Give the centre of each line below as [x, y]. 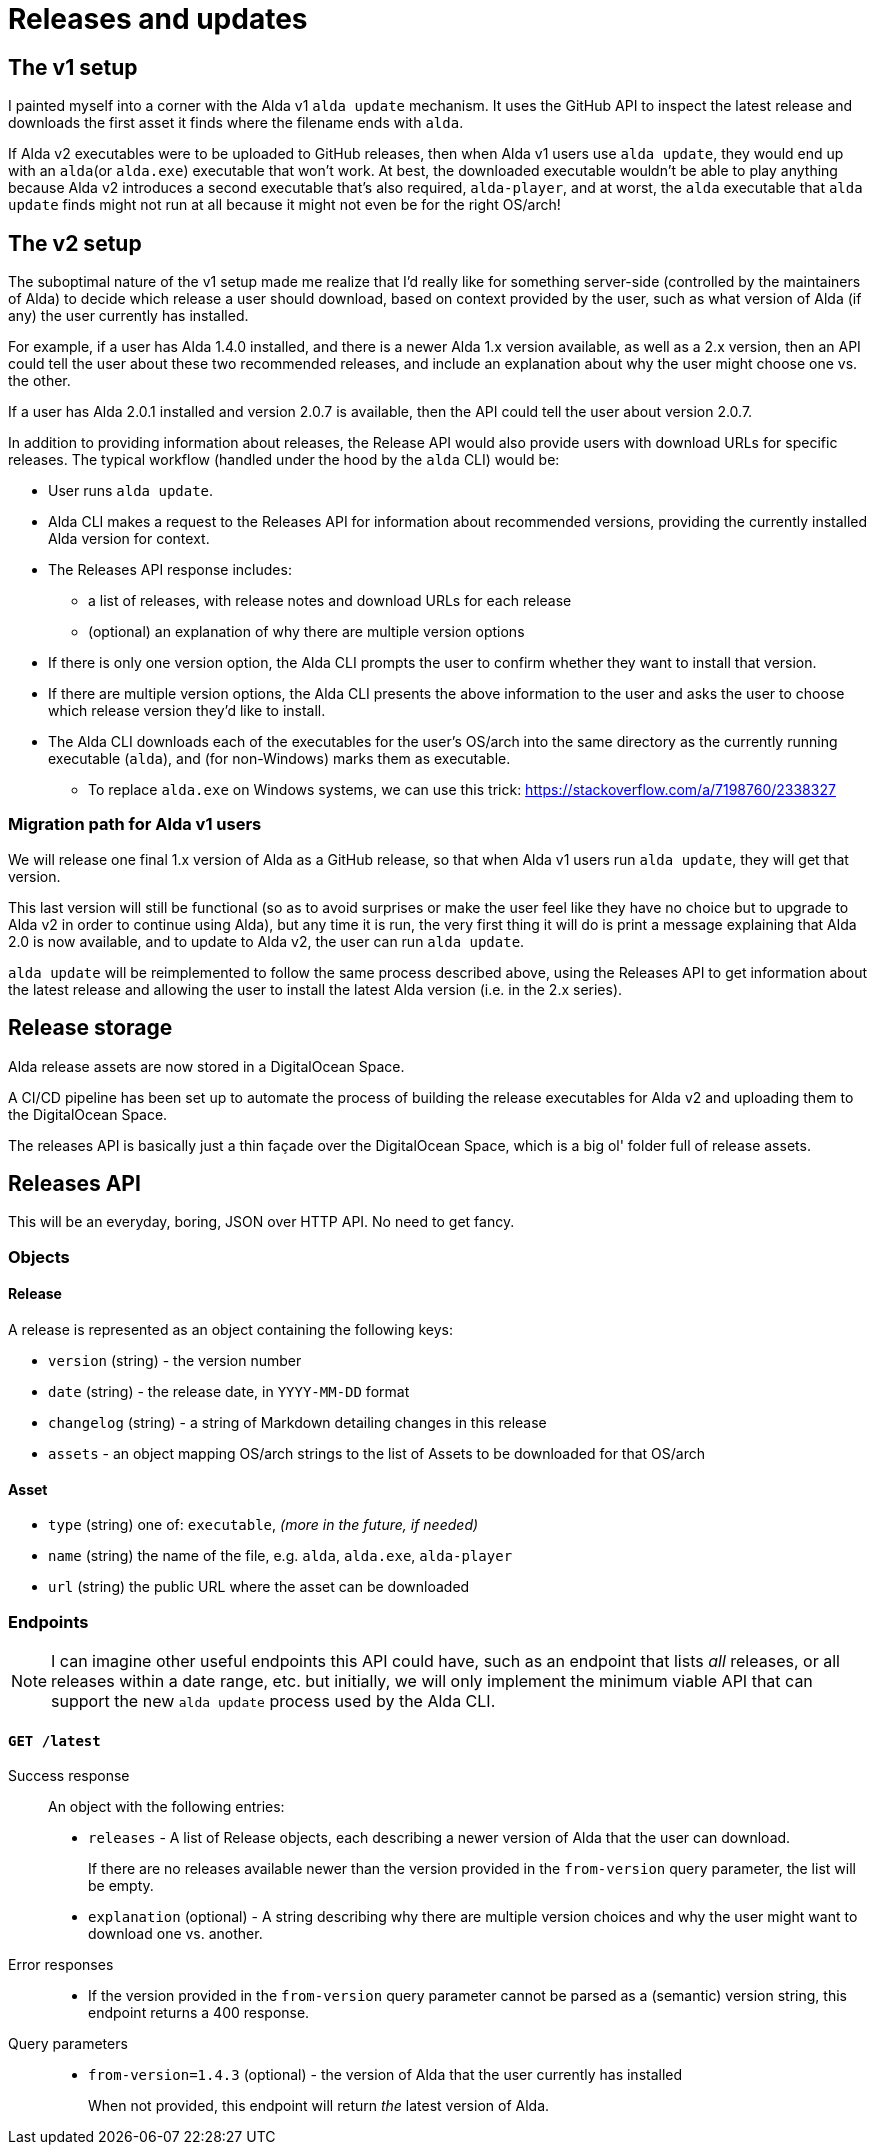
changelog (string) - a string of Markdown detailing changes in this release [297, 1423]
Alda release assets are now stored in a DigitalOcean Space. [206, 1066]
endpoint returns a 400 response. [199, 2013]
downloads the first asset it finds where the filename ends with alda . [236, 123]
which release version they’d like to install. [187, 711]
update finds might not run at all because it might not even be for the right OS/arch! [284, 205]
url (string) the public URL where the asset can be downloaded [259, 1587]
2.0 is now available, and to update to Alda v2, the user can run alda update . [266, 941]
